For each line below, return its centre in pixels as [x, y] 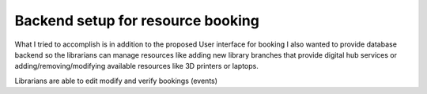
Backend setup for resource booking [137, 21]
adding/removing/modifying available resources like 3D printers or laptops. [136, 66]
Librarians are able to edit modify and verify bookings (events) [116, 81]
